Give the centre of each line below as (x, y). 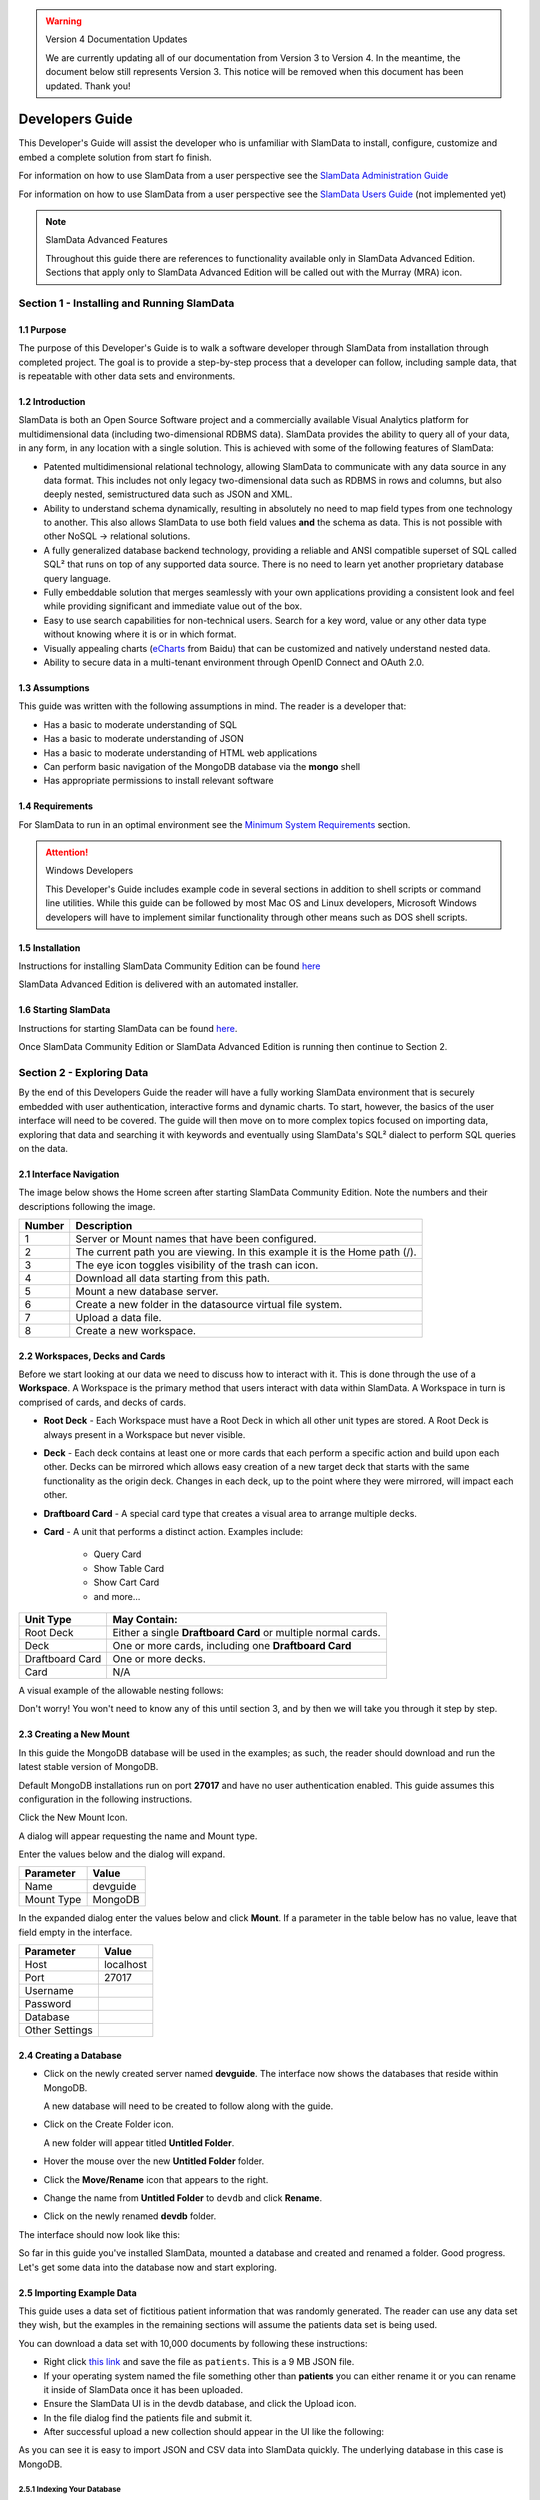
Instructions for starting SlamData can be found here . (128, 1028)
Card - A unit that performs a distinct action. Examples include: (173, 1531)
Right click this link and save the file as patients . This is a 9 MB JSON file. (199, 2362)
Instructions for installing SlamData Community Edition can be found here (169, 966)
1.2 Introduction (52, 401)
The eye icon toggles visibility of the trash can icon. (197, 1265)
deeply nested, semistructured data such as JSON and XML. (168, 494)
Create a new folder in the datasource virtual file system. (209, 1305)
